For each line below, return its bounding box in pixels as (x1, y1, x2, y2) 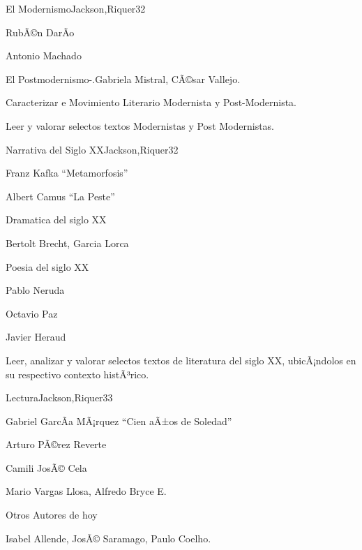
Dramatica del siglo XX (6, 212, 107, 227)
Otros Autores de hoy (6, 507, 98, 522)
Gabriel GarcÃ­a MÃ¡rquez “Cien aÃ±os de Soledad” (6, 413, 232, 428)
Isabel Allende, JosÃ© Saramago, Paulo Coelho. (6, 530, 211, 545)
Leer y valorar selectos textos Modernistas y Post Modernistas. (6, 118, 274, 133)
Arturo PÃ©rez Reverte (6, 437, 107, 452)
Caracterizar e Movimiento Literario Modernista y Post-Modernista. (6, 95, 297, 110)
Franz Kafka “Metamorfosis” (6, 165, 128, 180)
